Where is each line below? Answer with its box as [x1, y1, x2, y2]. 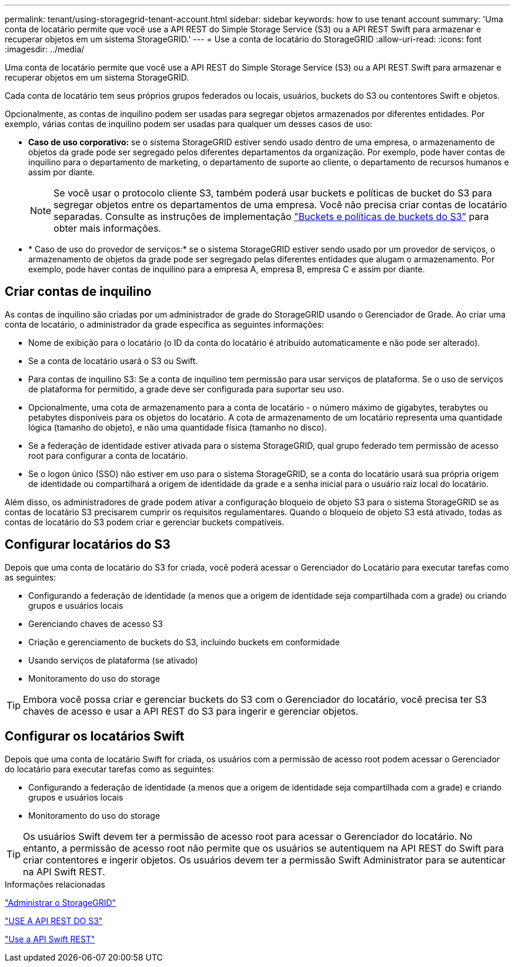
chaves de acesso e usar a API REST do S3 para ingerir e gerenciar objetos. [23, 705, 359, 717]
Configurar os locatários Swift [5, 729, 185, 744]
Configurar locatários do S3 [5, 537, 170, 552]
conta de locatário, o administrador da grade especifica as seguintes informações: [5, 319, 325, 329]
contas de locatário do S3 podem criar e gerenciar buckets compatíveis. [5, 516, 285, 527]
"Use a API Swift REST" [5, 933, 95, 944]
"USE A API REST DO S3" [5, 915, 103, 926]
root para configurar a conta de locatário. [28, 450, 188, 461]
